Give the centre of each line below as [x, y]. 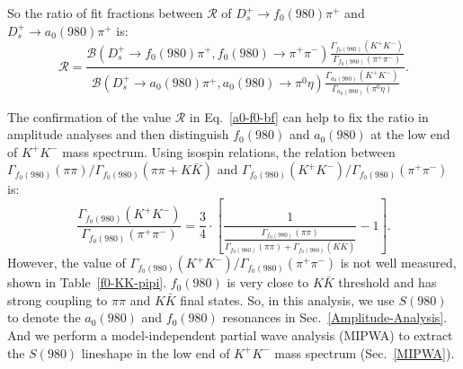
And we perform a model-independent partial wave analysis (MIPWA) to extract [230, 334]
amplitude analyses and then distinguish [118, 134]
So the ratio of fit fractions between [105, 13]
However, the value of [67, 263]
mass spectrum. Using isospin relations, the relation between [229, 151]
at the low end [410, 134]
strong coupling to [58, 299]
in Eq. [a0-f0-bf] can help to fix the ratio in [309, 116]
